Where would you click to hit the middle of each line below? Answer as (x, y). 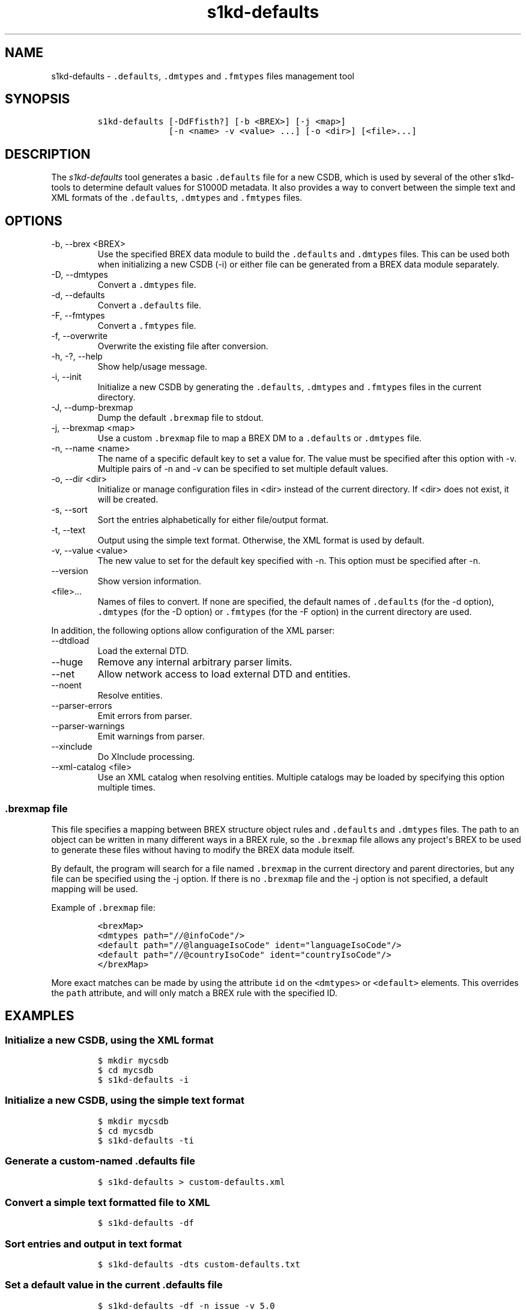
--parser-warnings (88, 726)
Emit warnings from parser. (151, 736)
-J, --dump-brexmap (92, 408)
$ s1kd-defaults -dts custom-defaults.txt (199, 1265)
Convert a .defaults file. (150, 305)
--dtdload (70, 641)
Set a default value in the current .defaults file (114, 1285)
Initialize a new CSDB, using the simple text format (125, 1100)
